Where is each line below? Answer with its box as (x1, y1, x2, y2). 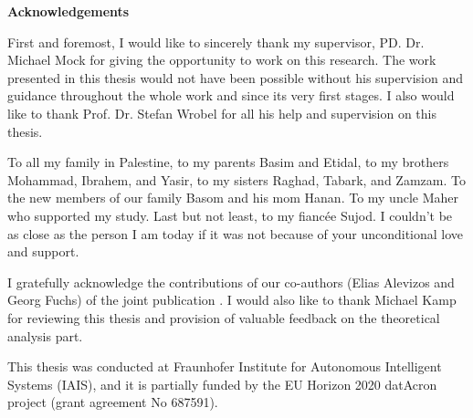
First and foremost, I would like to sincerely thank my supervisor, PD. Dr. (7, 32, 425, 51)
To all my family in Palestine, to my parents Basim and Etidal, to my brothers (7, 152, 449, 172)
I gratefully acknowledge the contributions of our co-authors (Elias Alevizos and (7, 272, 455, 291)
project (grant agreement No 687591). (7, 392, 218, 412)
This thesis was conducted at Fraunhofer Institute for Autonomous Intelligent (7, 357, 442, 376)
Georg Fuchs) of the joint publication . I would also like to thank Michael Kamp (7, 290, 457, 309)
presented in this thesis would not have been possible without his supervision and (7, 68, 463, 87)
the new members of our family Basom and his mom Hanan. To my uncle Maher (7, 188, 459, 207)
